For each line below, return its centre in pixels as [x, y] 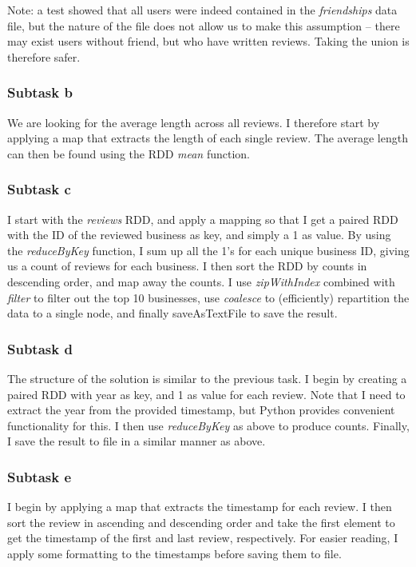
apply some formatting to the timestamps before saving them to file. [174, 553]
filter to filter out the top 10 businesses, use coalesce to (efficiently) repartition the [208, 297]
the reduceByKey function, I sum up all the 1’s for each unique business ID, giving [208, 250]
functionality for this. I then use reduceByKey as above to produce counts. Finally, [208, 425]
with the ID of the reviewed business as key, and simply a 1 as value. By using [199, 235]
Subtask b [40, 92]
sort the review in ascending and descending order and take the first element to [201, 522]
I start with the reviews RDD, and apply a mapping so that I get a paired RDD [203, 219]
